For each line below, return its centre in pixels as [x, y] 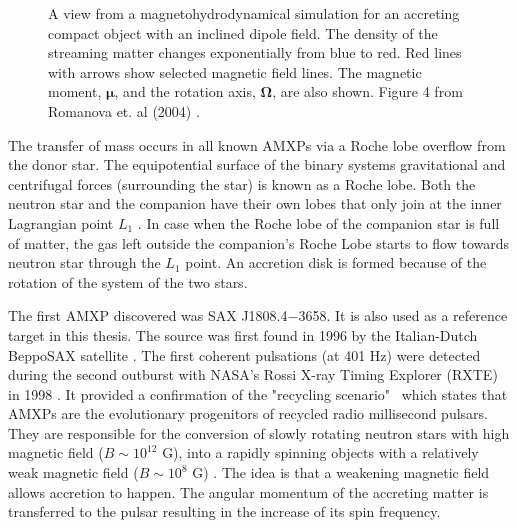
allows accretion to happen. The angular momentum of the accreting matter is [248, 491]
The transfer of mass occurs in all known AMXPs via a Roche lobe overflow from [257, 144]
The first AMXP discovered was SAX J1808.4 [148, 315]
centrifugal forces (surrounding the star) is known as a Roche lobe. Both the [242, 183]
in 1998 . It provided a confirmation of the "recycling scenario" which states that [258, 393]
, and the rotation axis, [185, 91]
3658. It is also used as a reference [403, 315]
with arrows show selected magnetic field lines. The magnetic [235, 71]
